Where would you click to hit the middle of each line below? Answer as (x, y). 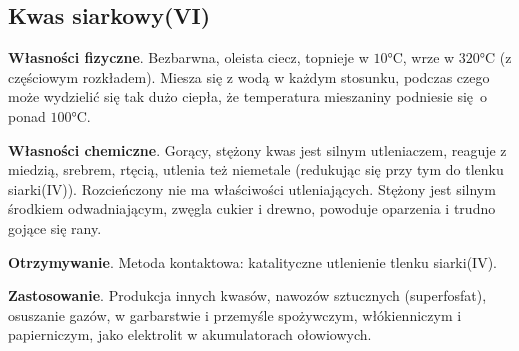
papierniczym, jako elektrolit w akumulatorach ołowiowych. (190, 334)
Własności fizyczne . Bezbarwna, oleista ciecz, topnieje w (188, 57)
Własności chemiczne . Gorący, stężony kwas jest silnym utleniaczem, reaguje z (257, 149)
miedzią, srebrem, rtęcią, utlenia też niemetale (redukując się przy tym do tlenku (256, 169)
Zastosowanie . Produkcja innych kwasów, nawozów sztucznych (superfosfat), (247, 295)
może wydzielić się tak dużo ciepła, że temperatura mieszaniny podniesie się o (248, 96)
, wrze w (428, 57)
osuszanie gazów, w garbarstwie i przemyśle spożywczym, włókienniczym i (235, 314)
